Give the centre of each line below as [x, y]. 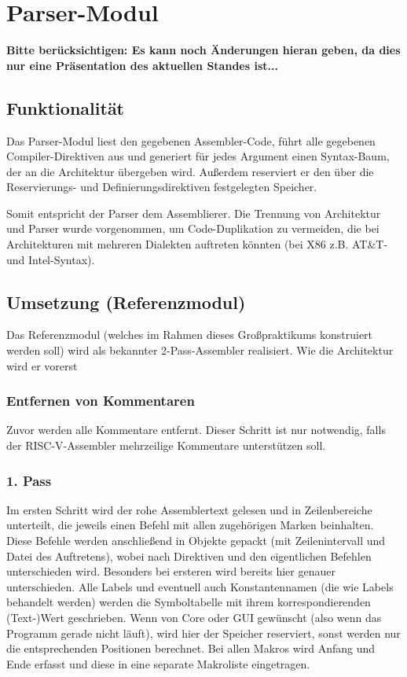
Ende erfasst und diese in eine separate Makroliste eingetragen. [158, 663]
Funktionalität [66, 107]
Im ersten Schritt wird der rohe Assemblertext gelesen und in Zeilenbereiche [189, 509]
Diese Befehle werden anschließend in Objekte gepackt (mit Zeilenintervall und [196, 541]
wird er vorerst [42, 365]
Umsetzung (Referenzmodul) [126, 302]
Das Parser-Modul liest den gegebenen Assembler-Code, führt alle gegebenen [191, 140]
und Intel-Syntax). [51, 259]
